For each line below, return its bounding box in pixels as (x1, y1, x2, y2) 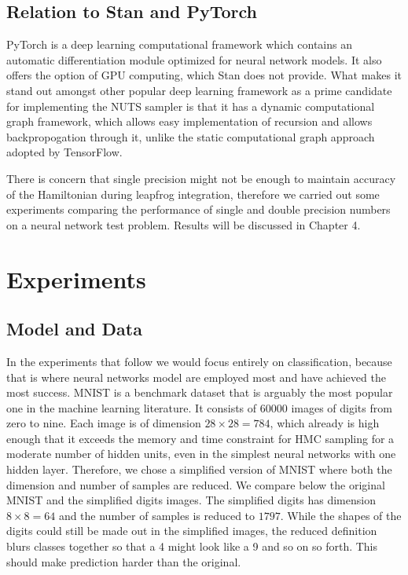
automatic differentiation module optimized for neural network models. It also (6, 51, 382, 68)
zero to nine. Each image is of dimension (6, 415, 201, 431)
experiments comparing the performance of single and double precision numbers (6, 201, 391, 218)
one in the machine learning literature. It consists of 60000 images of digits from (6, 399, 392, 416)
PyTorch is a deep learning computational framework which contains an (6, 36, 352, 53)
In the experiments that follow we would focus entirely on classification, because (6, 353, 392, 369)
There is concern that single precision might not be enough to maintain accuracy (6, 170, 396, 186)
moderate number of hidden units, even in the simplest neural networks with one (6, 445, 396, 462)
